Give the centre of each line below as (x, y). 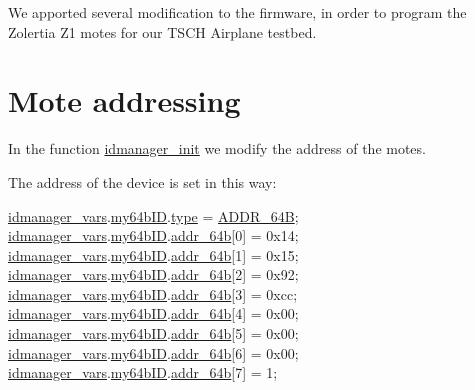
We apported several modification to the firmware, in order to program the (237, 12)
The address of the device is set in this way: (142, 181)
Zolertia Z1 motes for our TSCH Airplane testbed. (162, 31)
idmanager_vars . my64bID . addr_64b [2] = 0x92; (153, 274)
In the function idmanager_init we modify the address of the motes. (217, 148)
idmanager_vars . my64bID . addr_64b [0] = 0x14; (153, 235)
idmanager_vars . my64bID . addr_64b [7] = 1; (143, 372)
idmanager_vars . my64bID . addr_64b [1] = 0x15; (153, 254)
